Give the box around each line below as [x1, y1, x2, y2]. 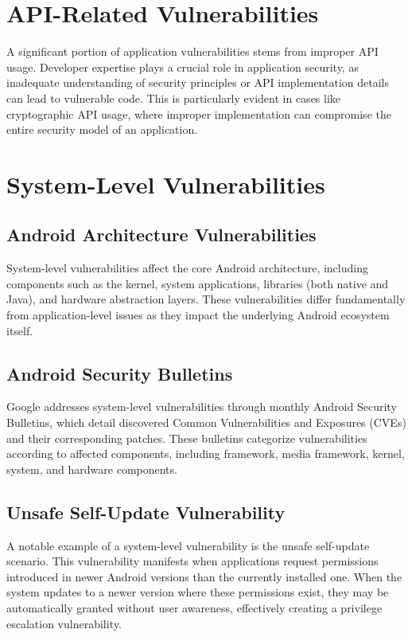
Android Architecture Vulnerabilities [6, 222, 317, 247]
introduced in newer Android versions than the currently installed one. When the [6, 568, 402, 584]
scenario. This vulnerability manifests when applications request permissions [6, 553, 379, 569]
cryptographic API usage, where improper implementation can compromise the [6, 105, 391, 122]
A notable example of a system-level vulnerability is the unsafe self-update [6, 537, 370, 553]
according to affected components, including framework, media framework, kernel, [6, 445, 405, 462]
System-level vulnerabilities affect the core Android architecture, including [6, 260, 368, 276]
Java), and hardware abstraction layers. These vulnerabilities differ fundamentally [6, 291, 406, 307]
